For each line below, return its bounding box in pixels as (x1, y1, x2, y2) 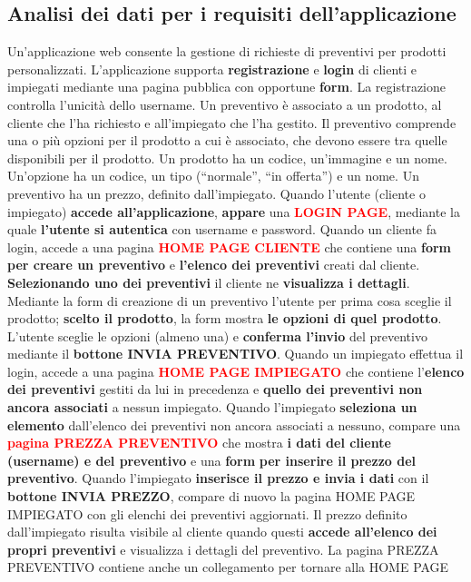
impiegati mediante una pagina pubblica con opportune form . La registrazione (7, 77, 446, 96)
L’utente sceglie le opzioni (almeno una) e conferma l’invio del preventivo (7, 326, 427, 345)
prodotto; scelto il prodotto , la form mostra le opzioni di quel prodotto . (7, 309, 442, 328)
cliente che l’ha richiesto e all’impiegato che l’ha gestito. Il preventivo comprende (7, 113, 456, 132)
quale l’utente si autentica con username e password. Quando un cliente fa (7, 220, 437, 239)
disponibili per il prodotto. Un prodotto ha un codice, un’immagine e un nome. (7, 148, 447, 167)
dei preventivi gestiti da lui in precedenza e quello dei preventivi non (7, 380, 423, 399)
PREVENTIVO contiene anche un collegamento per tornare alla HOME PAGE (7, 557, 449, 577)
